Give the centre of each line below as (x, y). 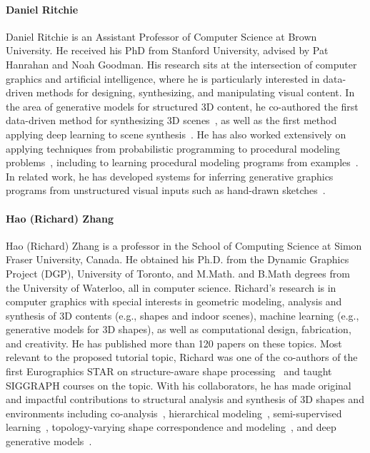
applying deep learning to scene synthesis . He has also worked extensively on (176, 134)
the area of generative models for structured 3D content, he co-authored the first (182, 106)
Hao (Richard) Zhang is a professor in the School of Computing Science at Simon (184, 245)
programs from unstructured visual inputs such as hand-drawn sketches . (166, 190)
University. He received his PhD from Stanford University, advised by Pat (167, 50)
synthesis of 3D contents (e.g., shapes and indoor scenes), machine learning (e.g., (182, 315)
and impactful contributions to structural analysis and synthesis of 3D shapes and (185, 399)
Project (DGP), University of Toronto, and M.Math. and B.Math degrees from (178, 273)
